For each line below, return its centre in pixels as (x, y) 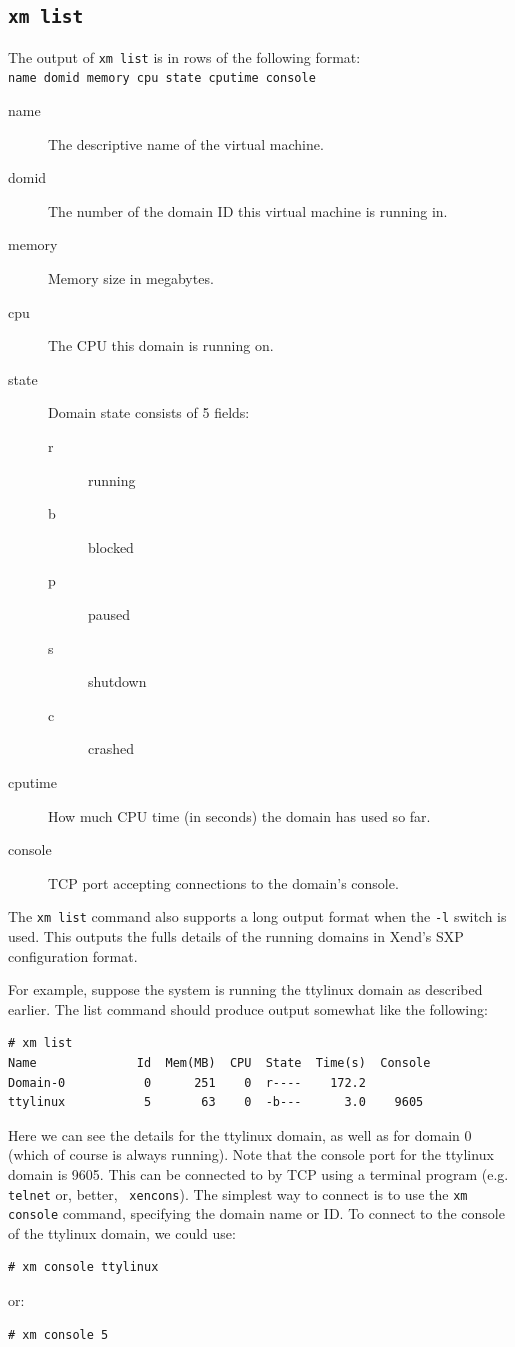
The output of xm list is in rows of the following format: (184, 56)
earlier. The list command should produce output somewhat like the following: (248, 1008)
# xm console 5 (58, 1334)
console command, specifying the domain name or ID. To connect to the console (256, 1213)
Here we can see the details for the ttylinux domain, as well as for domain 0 (240, 1134)
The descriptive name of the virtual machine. (186, 143)
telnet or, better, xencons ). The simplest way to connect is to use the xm (238, 1193)
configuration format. (73, 955)
